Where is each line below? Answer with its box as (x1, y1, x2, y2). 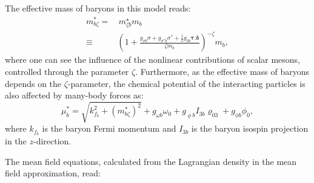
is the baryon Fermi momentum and (42, 122, 176, 135)
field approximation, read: (5, 167, 101, 179)
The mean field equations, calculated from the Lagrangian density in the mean (5, 155, 297, 167)
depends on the (5, 77, 62, 89)
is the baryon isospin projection (191, 122, 309, 135)
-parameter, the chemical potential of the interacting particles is (67, 77, 306, 89)
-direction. (33, 135, 72, 147)
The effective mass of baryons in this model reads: (5, 2, 191, 14)
